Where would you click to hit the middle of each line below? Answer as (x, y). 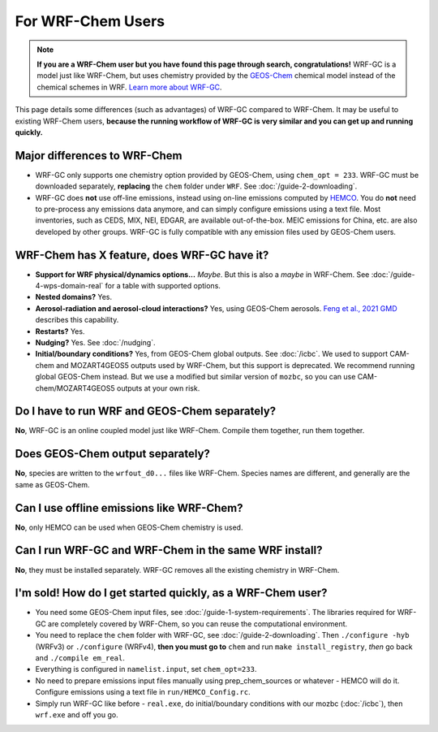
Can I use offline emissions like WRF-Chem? (129, 508)
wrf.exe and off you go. (77, 715)
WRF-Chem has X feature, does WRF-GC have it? (142, 255)
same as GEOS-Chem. (52, 484)
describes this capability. (77, 320)
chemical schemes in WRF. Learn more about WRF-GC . (129, 87)
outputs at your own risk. (158, 388)
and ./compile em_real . (80, 658)
